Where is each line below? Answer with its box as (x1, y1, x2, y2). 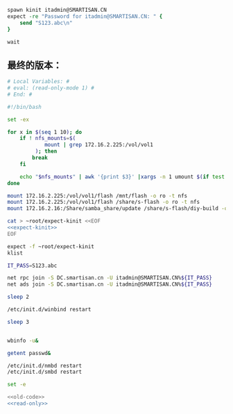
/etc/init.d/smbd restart (7, 368, 82, 376)
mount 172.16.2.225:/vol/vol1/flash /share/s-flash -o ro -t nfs (7, 198, 200, 206)
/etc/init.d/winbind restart (7, 306, 92, 313)
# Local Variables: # (7, 78, 70, 85)
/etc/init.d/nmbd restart (7, 362, 82, 369)
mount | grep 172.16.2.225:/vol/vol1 (44, 141, 154, 148)
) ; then (35, 148, 58, 155)
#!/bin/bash (7, 103, 42, 110)
